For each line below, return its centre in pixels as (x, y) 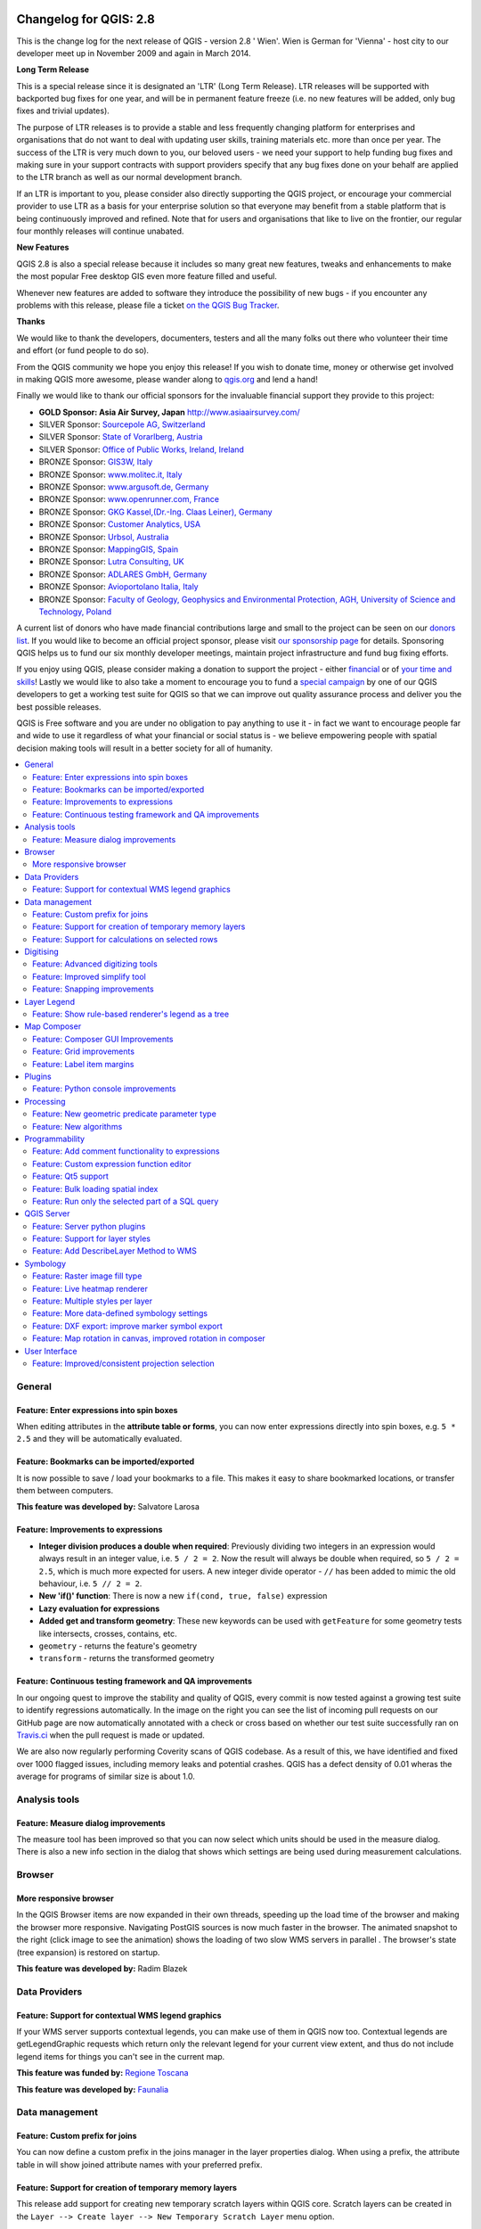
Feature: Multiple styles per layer (93, 1301)
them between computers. (65, 1491)
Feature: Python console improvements (104, 1089)
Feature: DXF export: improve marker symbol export (127, 1326)
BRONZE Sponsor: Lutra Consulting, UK (111, 562)
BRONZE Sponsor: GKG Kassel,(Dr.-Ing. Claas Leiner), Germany (155, 512)
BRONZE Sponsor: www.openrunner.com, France (129, 499)
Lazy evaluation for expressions (99, 1608)
